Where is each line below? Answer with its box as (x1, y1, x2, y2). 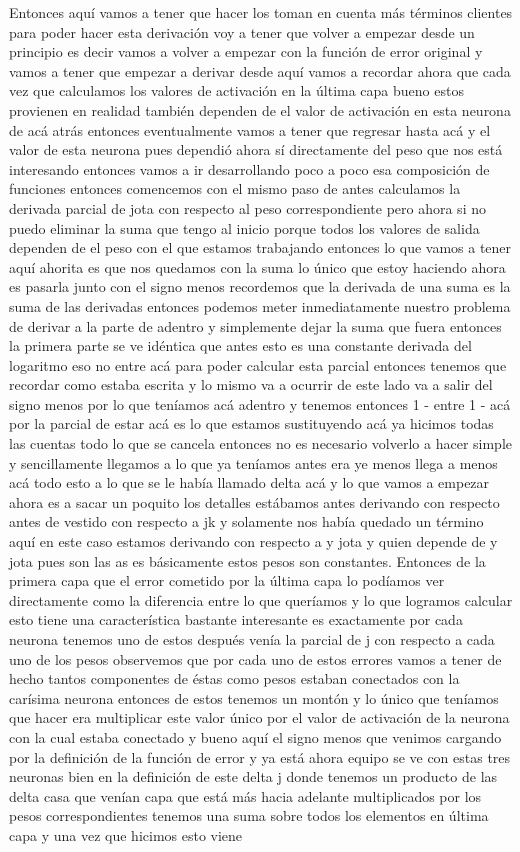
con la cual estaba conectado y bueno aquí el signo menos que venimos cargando (9, 726, 502, 747)
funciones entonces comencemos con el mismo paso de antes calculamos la (9, 178, 461, 199)
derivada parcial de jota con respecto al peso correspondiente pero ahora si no (9, 197, 486, 218)
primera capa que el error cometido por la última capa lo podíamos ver (9, 570, 445, 591)
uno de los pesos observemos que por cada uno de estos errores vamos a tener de (9, 648, 502, 669)
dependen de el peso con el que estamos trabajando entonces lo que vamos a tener (9, 237, 512, 258)
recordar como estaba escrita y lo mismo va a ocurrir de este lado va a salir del (9, 374, 493, 395)
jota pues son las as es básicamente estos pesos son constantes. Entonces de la (9, 550, 486, 571)
